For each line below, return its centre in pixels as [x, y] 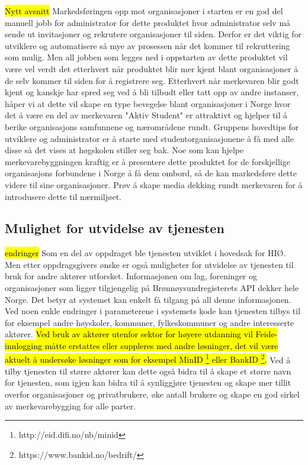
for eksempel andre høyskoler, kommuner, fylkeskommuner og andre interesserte [150, 322]
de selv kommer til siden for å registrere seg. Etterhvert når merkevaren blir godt [152, 80]
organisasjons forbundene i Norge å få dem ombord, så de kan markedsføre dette [151, 173]
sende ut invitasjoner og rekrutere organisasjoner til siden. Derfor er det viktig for [153, 34]
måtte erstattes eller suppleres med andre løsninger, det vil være [161, 346]
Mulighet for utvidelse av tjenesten [115, 228]
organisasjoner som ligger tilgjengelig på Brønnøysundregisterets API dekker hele [152, 288]
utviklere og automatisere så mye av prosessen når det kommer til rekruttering [147, 45]
